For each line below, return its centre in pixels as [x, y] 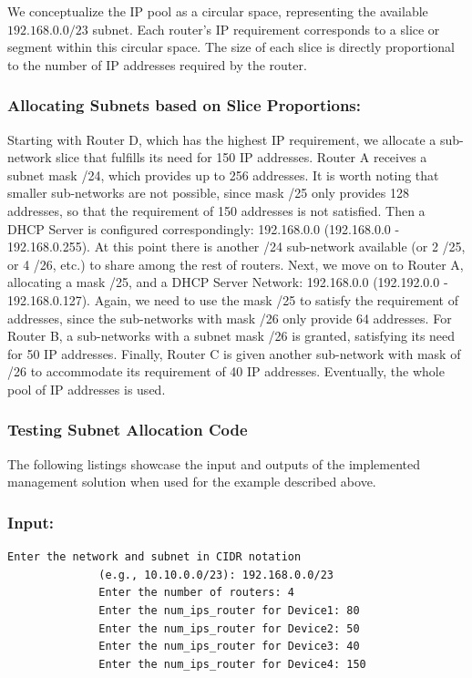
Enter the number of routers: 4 [196, 593]
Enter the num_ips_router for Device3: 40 [229, 647]
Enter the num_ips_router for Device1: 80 [229, 610]
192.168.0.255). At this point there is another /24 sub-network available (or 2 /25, [236, 247]
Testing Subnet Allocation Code [128, 430]
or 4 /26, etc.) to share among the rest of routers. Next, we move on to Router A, [236, 264]
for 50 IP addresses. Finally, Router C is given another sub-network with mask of [234, 353]
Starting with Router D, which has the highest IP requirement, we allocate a [222, 139]
